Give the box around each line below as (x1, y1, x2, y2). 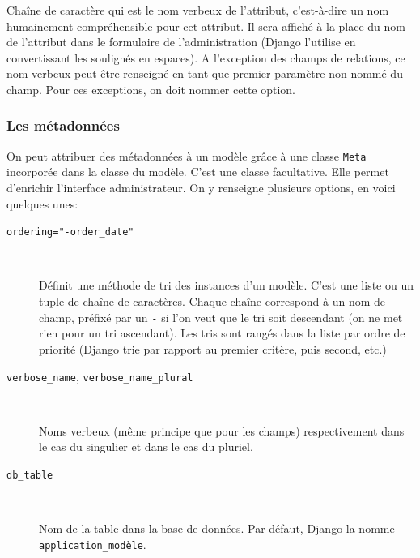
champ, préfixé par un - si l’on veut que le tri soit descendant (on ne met (39, 308, 403, 325)
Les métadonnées (6, 115, 120, 135)
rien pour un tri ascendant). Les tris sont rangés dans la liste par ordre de (39, 324, 405, 341)
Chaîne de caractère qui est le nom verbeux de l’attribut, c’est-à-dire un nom (6, 2, 389, 18)
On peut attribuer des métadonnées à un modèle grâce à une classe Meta (6, 147, 367, 164)
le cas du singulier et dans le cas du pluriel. (39, 438, 253, 455)
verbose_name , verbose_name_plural (6, 367, 193, 384)
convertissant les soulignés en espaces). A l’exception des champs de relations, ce (6, 49, 405, 66)
